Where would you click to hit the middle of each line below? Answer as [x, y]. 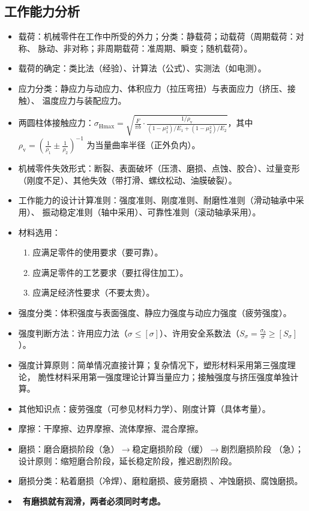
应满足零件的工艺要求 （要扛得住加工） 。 [110, 272]
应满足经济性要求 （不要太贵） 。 [94, 292]
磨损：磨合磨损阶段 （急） [69, 448]
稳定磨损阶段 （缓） [170, 448]
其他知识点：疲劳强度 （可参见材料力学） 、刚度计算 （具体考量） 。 [144, 408]
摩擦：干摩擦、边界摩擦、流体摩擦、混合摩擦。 [111, 429]
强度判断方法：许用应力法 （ [73, 333]
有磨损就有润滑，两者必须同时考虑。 [94, 501]
